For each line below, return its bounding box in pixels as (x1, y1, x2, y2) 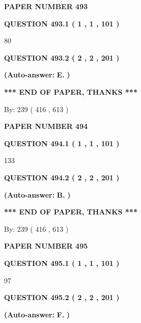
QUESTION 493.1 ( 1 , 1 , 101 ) (4, 18, 120, 29)
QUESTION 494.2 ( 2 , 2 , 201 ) (4, 172, 120, 182)
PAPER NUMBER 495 (4, 240, 88, 251)
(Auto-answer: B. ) (4, 189, 70, 200)
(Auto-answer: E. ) (4, 69, 70, 80)
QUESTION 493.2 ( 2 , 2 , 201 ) (4, 52, 120, 63)
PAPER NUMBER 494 (4, 121, 88, 131)
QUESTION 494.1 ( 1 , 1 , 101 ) (4, 138, 120, 148)
